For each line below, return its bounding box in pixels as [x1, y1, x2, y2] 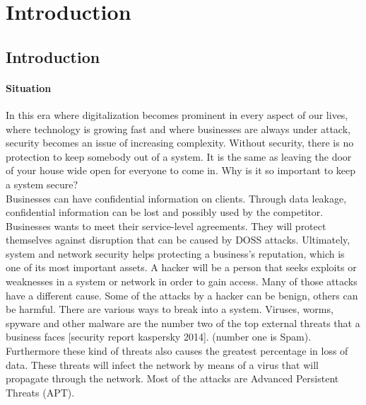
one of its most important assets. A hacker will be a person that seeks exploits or [6, 260, 357, 275]
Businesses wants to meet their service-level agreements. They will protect [6, 218, 326, 233]
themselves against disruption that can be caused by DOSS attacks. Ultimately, [6, 232, 350, 247]
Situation [6, 80, 52, 95]
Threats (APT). [6, 384, 75, 399]
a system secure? [6, 176, 78, 191]
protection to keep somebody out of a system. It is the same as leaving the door [6, 149, 352, 164]
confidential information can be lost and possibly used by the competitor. [6, 205, 324, 219]
